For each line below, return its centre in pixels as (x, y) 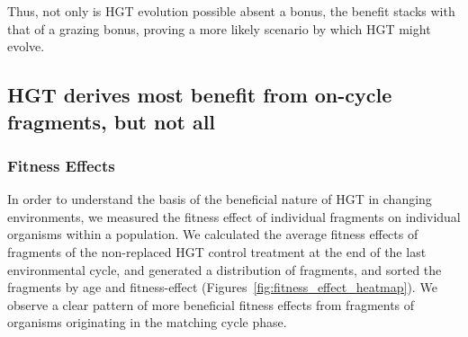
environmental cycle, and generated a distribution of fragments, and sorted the (225, 269)
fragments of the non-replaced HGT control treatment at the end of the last (217, 251)
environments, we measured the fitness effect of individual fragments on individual (234, 216)
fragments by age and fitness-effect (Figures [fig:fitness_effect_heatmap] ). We (222, 287)
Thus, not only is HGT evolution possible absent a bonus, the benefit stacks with (231, 11)
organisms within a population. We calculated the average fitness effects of (213, 234)
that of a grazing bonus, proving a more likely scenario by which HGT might (219, 28)
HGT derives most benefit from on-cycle (200, 95)
